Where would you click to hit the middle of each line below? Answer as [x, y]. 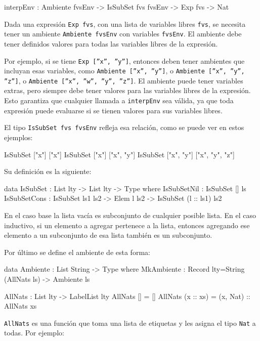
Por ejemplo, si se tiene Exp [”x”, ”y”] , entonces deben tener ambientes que [124, 60]
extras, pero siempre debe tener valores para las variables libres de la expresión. [127, 90]
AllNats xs [20, 306]
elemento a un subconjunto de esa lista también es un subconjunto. [108, 235]
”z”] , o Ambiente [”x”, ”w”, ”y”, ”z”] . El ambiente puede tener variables [124, 80]
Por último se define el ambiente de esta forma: [77, 252]
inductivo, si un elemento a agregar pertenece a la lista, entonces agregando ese [127, 225]
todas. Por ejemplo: [34, 333]
